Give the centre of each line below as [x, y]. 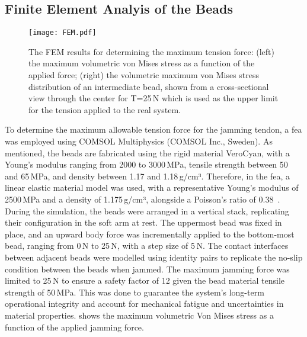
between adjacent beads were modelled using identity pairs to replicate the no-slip [154, 257]
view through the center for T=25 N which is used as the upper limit [153, 98]
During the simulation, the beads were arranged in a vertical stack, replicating [147, 211]
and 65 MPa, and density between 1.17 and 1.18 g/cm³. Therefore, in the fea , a [147, 176]
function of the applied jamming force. [74, 327]
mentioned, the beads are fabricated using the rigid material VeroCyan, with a [147, 153]
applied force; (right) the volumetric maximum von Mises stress [144, 75]
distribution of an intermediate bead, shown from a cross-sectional [149, 86]
